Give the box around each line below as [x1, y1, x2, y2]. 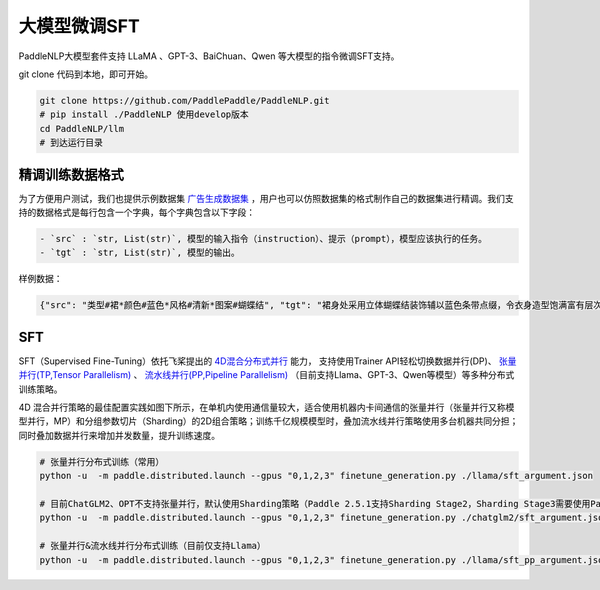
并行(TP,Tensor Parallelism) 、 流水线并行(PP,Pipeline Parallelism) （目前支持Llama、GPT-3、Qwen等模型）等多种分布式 [18, 369, 515, 381]
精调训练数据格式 [18, 166, 124, 183]
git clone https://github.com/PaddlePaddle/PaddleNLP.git [39, 95, 330, 106]
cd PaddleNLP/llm [39, 123, 125, 134]
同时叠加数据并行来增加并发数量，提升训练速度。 [18, 429, 220, 441]
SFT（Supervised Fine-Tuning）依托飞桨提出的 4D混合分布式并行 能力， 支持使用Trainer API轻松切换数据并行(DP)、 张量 [18, 355, 517, 367]
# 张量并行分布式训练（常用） [39, 456, 165, 467]
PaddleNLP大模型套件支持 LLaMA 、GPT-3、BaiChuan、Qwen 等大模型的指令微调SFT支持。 [18, 50, 400, 62]
